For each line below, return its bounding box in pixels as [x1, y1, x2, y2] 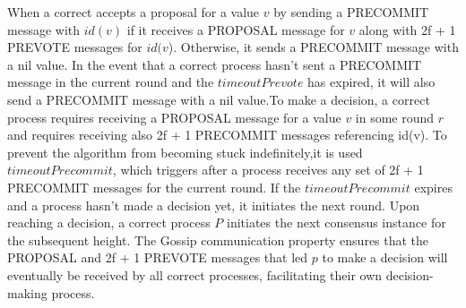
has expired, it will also [307, 73, 436, 91]
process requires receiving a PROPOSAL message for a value [7, 107, 341, 126]
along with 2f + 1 [358, 20, 456, 38]
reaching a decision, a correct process [7, 213, 211, 232]
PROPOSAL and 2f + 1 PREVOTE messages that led [7, 248, 308, 267]
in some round [355, 107, 435, 126]
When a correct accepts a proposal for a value [7, 3, 260, 21]
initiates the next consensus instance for [227, 213, 446, 232]
